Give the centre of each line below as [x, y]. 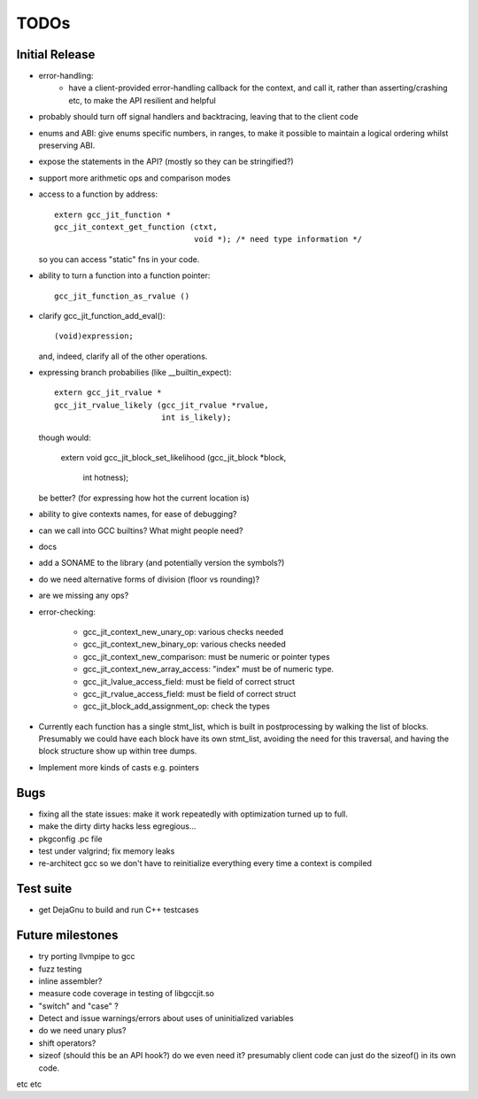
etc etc [29, 1084]
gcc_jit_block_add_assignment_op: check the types [176, 706]
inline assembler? [70, 981]
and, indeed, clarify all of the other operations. [123, 356]
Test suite [44, 889]
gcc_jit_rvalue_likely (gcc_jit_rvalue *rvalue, [162, 405]
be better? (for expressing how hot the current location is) [144, 498]
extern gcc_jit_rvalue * [108, 393]
